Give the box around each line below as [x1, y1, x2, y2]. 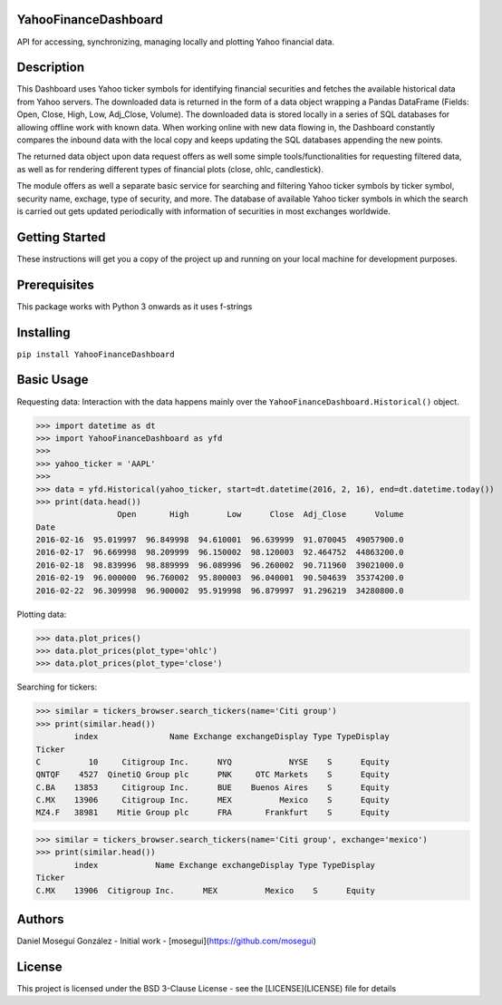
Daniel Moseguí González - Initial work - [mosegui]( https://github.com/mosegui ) [16, 935, 316, 947]
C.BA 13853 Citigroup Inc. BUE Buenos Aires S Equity [35, 782, 390, 793]
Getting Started [16, 229, 106, 245]
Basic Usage [16, 372, 89, 387]
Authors [16, 912, 64, 927]
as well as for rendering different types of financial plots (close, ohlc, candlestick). [16, 163, 323, 174]
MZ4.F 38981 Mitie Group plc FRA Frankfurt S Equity [35, 807, 390, 818]
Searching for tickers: [16, 681, 98, 693]
